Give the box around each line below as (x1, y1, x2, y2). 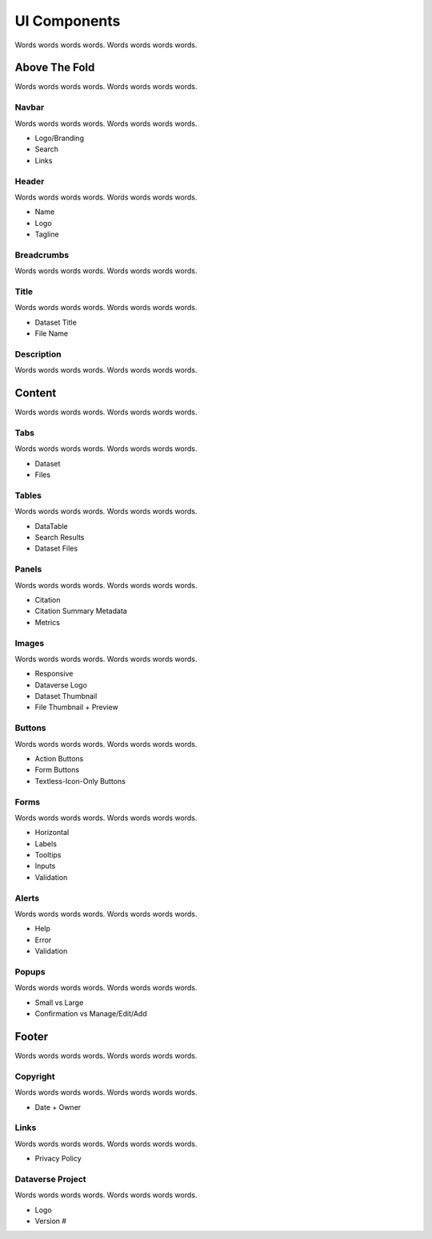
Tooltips (34, 850, 62, 860)
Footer (14, 1030, 49, 1043)
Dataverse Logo (34, 680, 88, 689)
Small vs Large (34, 998, 84, 1007)
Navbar (14, 102, 45, 113)
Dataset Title (34, 317, 78, 327)
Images (14, 637, 45, 648)
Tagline (34, 229, 59, 240)
